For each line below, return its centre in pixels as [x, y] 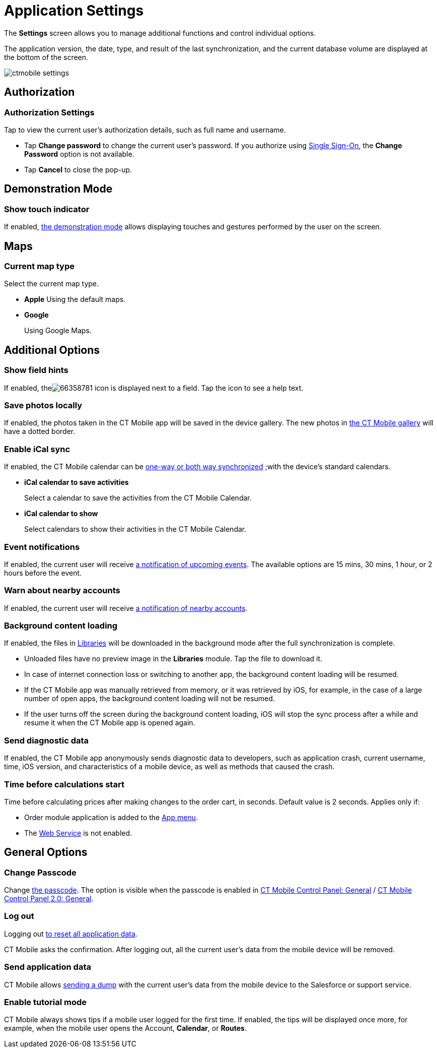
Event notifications [42, 547]
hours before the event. [43, 573]
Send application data [48, 967]
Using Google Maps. [58, 331]
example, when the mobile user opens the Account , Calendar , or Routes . [125, 1028]
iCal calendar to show [61, 514]
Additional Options [52, 350]
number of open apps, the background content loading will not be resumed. [150, 699]
